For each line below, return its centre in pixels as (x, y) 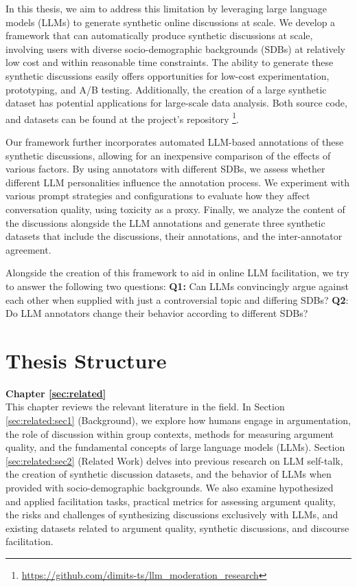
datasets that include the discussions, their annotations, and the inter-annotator (174, 236)
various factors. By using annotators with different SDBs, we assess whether (165, 169)
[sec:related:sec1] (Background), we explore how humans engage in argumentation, (178, 420)
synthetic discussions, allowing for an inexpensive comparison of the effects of (168, 155)
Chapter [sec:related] (56, 393)
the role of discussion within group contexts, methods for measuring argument (170, 433)
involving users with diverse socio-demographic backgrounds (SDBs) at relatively (175, 48)
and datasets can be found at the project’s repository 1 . (122, 118)
